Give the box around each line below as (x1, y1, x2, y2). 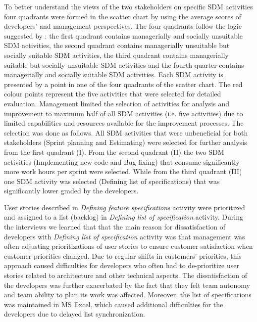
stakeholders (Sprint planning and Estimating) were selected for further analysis (4, 137, 247, 147)
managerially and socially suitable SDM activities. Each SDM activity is (4, 69, 223, 80)
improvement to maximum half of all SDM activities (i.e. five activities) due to (4, 108, 243, 118)
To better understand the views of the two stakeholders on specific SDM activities (4, 1, 253, 11)
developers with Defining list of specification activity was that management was (4, 231, 245, 241)
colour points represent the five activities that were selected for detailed (4, 89, 221, 99)
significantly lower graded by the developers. (4, 185, 139, 196)
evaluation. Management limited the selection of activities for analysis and (4, 98, 229, 108)
